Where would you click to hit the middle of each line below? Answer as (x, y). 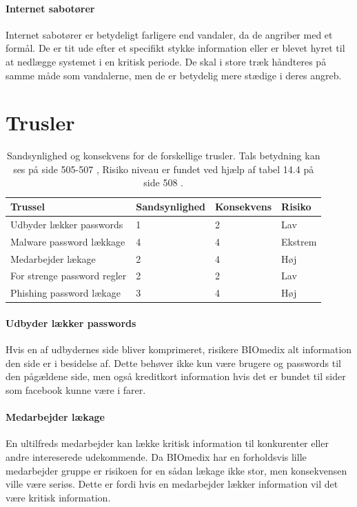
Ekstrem (299, 241)
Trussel (28, 207)
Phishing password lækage (65, 293)
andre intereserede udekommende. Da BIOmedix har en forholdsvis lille (156, 456)
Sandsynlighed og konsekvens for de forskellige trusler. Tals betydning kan (163, 156)
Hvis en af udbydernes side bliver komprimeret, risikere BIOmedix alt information (179, 349)
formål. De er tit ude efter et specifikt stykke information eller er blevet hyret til (175, 48)
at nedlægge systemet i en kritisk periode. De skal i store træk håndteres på (166, 61)
